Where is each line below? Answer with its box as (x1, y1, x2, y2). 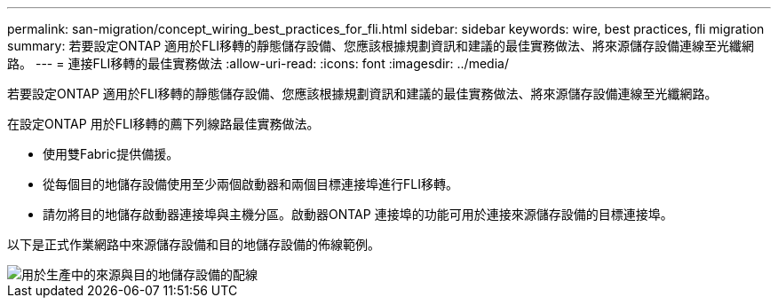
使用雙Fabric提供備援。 (43, 146, 179, 161)
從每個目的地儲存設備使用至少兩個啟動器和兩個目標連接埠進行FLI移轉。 (43, 176, 458, 192)
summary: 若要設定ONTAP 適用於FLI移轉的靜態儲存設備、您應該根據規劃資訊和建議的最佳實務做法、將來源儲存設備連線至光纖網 (7, 38, 754, 53)
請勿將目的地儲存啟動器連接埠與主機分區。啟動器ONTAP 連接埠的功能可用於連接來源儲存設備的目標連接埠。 (43, 207, 673, 222)
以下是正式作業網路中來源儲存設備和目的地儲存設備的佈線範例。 (7, 237, 380, 252)
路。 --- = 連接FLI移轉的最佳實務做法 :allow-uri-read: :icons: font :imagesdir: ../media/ (7, 56, 509, 71)
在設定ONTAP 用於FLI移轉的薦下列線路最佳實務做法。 (7, 116, 320, 131)
